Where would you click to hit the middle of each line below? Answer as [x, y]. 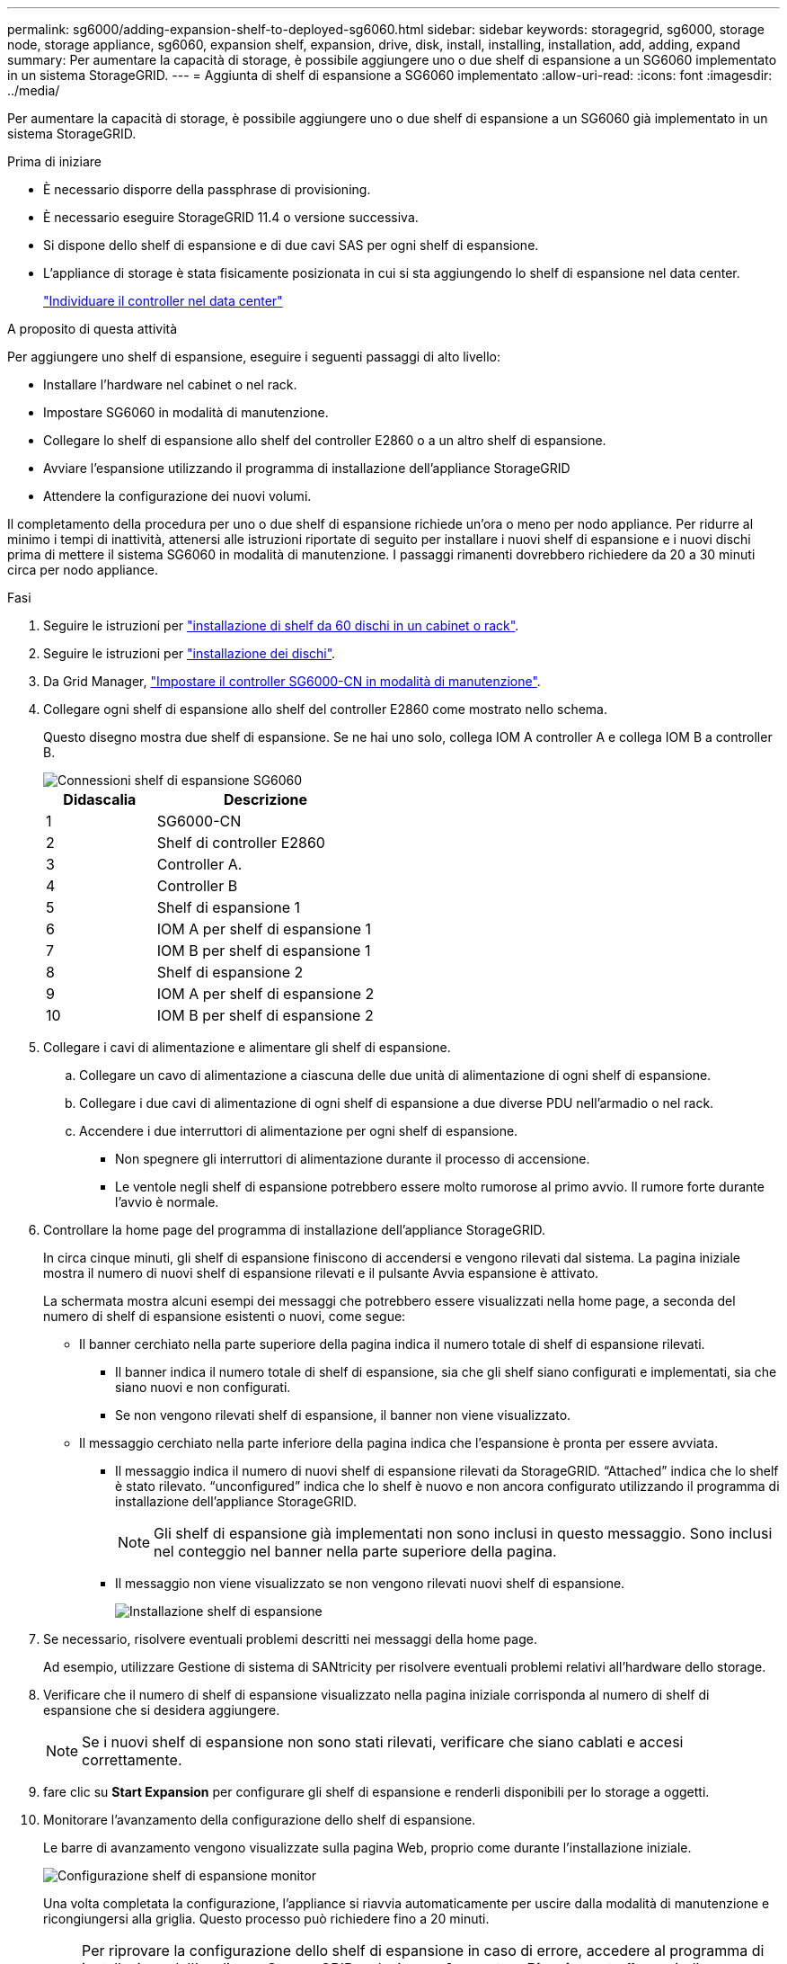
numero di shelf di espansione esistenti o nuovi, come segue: [225, 1316]
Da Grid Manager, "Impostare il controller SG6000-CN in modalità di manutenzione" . [292, 681]
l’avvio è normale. [167, 1202]
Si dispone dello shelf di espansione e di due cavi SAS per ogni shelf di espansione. [291, 245]
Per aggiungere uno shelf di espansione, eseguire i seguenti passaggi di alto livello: [254, 357]
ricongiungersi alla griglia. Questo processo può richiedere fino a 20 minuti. [266, 1919]
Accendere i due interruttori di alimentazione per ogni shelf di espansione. [299, 1131]
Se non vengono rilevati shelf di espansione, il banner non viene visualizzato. [343, 1415]
